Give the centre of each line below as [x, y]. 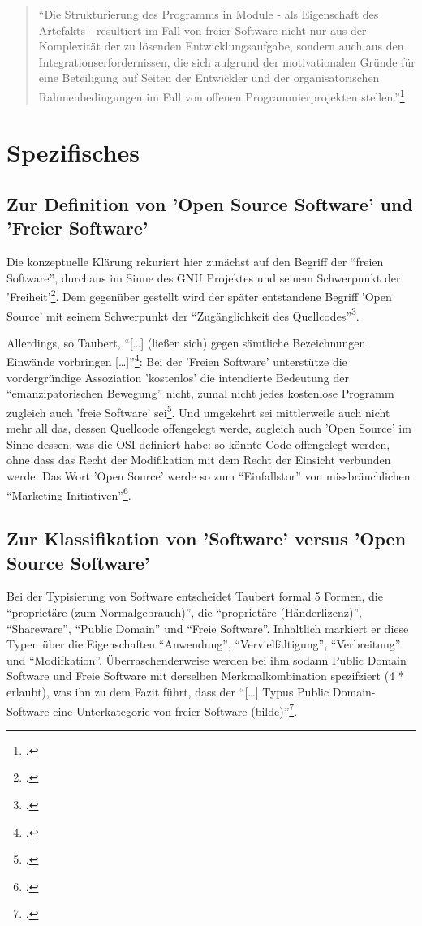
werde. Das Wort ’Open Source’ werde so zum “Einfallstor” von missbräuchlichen [209, 475]
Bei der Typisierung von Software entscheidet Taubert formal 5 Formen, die [195, 596]
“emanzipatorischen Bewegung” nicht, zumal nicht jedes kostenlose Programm [200, 393]
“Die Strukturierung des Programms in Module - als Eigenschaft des [209, 14]
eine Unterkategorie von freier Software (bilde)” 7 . [175, 709]
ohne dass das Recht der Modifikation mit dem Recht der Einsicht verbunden [199, 460]
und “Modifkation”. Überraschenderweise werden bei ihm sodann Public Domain [207, 659]
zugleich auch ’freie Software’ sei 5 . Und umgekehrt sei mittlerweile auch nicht [198, 411]
